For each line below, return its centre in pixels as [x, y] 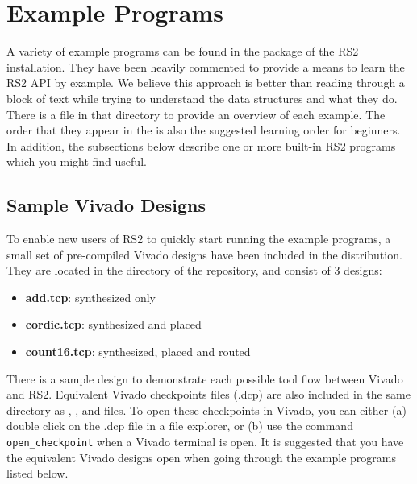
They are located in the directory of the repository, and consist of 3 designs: [194, 270]
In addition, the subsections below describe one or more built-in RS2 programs [201, 145]
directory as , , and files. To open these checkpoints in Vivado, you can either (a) [206, 410]
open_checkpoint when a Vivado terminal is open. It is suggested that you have [205, 442]
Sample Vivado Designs [106, 205]
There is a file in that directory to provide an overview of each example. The [196, 114]
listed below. [38, 473]
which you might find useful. [77, 161]
